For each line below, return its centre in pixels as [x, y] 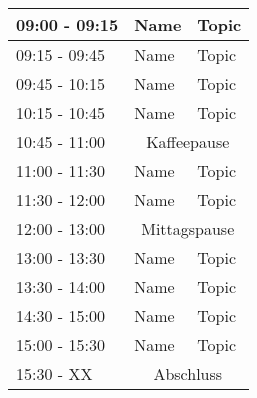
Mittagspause [188, 228]
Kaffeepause [188, 141]
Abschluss [188, 373]
